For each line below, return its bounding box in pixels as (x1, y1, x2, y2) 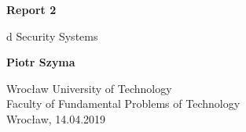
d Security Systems (6, 27, 98, 44)
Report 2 (6, 2, 57, 17)
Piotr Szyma (6, 54, 75, 70)
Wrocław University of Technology (6, 80, 172, 96)
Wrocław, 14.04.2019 (6, 110, 106, 127)
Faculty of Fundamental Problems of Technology (6, 95, 240, 112)
